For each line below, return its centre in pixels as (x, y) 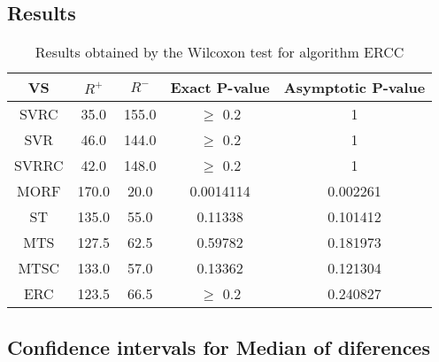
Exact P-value (220, 88)
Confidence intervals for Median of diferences (219, 347)
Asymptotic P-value (354, 88)
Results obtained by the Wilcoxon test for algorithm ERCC (219, 52)
